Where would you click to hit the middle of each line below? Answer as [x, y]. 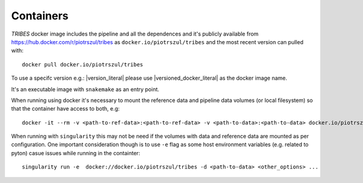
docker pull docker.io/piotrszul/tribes [83, 64]
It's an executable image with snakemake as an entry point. [85, 89]
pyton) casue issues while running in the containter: [76, 153]
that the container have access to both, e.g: [66, 109]
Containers [40, 16]
